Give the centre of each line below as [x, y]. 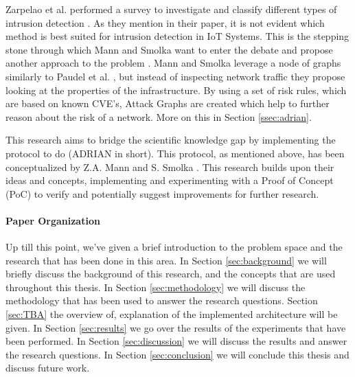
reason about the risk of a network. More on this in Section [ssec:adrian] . [159, 116]
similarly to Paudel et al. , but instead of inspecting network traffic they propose [175, 76]
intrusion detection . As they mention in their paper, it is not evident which [165, 22]
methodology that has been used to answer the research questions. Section [162, 300]
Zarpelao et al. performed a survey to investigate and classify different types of [171, 9]
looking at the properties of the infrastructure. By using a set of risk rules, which [176, 90]
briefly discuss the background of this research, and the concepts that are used [171, 274]
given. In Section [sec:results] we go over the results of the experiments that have [176, 327]
